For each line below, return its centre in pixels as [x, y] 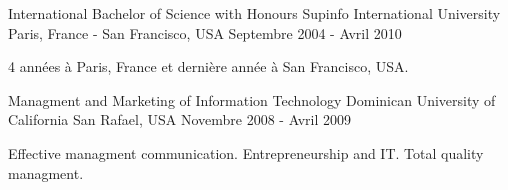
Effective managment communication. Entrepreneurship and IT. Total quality [246, 152]
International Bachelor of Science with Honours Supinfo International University [254, 13]
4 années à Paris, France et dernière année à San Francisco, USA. [208, 66]
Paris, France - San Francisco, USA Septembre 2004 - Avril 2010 [205, 32]
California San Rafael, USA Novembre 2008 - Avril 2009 [179, 119]
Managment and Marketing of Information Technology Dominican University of [252, 99]
